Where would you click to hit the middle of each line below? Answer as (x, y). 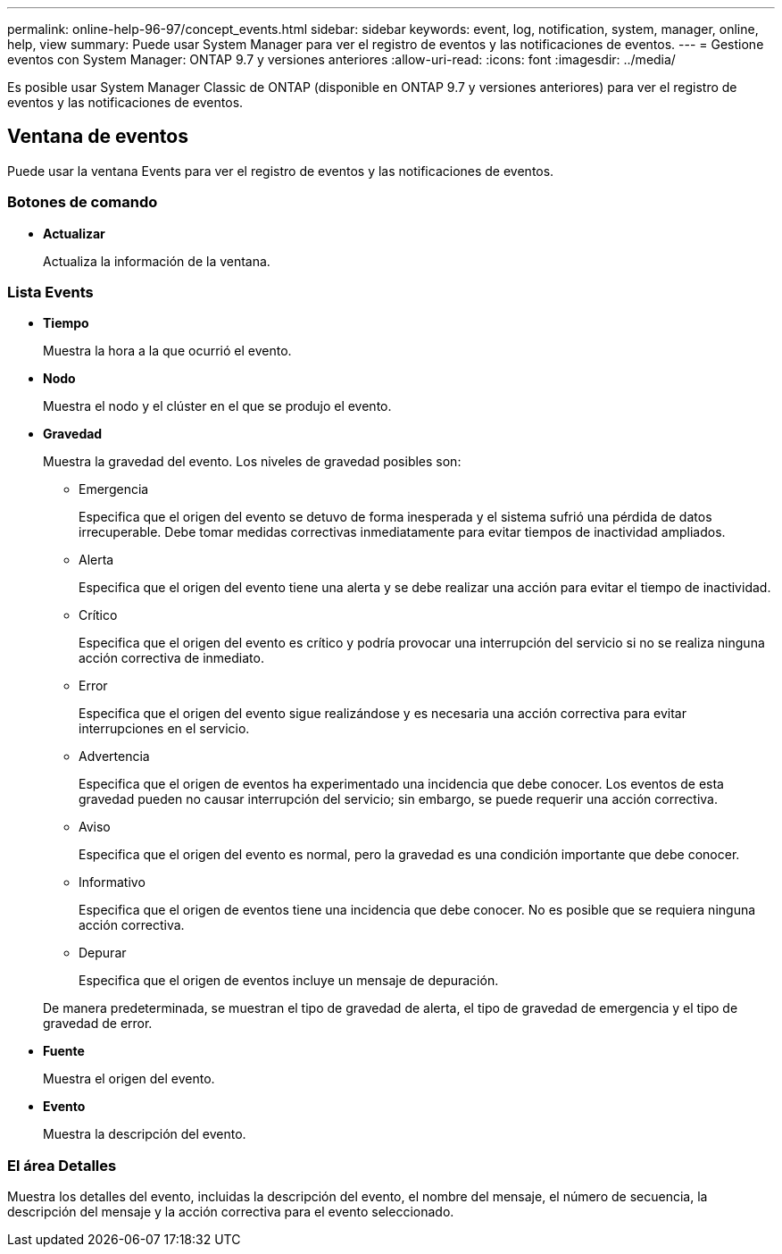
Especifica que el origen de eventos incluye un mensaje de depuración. (289, 981)
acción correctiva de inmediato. (171, 658)
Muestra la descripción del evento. (145, 1134)
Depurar (103, 953)
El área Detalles (62, 1165)
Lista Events (50, 292)
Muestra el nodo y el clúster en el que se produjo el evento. (217, 406)
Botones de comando (83, 202)
